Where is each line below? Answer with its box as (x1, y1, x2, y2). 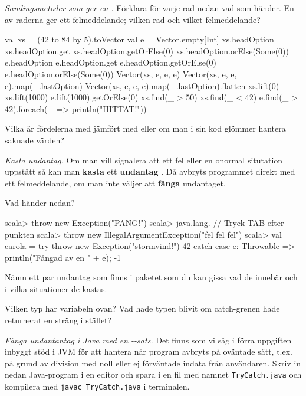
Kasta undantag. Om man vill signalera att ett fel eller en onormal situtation (5, 153, 283, 166)
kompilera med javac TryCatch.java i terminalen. (5, 380, 190, 392)
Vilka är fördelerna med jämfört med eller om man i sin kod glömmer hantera (5, 122, 286, 135)
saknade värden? (5, 133, 64, 146)
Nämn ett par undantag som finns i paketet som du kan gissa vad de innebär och (5, 271, 298, 283)
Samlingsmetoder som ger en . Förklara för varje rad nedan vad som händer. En (5, 2, 294, 14)
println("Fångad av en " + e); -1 (5, 251, 121, 263)
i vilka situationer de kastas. (5, 282, 107, 294)
